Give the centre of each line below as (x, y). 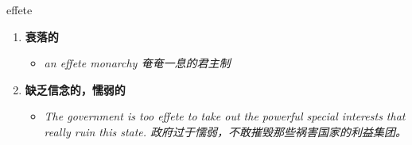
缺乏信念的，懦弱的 (75, 89)
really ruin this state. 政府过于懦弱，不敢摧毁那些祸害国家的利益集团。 (225, 131)
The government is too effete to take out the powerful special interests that (225, 116)
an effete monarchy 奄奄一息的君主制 (137, 63)
